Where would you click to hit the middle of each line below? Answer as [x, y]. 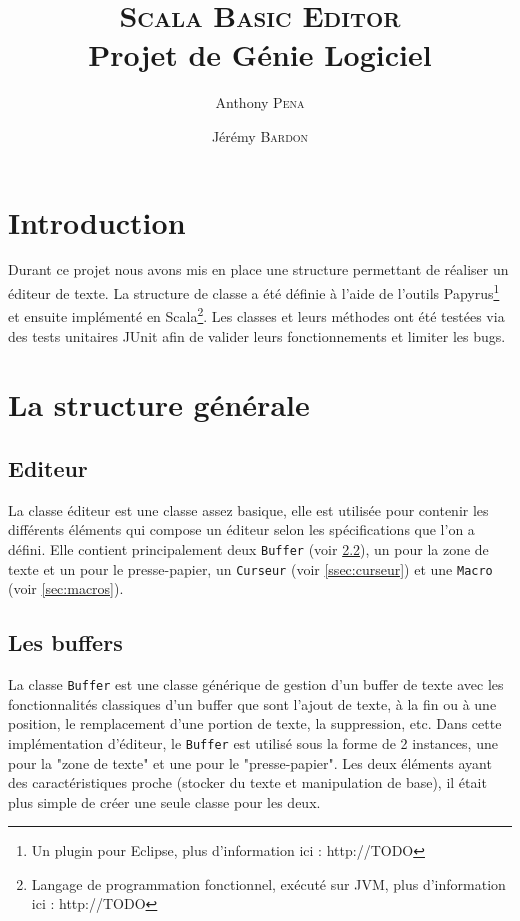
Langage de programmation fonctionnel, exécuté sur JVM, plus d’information [268, 883]
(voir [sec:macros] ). [66, 588]
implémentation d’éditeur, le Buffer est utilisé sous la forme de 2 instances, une [253, 742]
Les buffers [65, 642]
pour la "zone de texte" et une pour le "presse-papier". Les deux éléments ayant [250, 762]
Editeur [48, 467]
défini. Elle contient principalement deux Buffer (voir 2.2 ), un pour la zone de [248, 548]
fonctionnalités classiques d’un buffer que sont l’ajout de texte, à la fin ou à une [252, 703]
